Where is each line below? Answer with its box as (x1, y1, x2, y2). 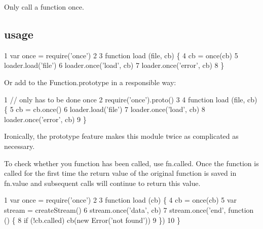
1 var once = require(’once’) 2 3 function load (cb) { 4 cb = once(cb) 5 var (4, 195, 237, 205)
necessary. (4, 140, 35, 151)
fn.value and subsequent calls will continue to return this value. (4, 177, 201, 188)
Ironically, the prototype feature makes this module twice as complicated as (4, 131, 239, 141)
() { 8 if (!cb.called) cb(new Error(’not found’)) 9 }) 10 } (4, 214, 181, 225)
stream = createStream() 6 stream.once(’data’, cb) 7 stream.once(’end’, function (4, 204, 254, 215)
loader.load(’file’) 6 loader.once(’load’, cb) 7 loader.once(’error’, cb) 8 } (4, 60, 224, 70)
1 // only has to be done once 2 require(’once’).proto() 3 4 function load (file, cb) (4, 94, 257, 104)
